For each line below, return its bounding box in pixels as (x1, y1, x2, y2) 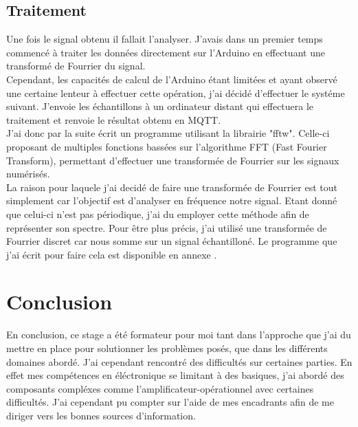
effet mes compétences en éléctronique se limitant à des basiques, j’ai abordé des (6, 368, 344, 382)
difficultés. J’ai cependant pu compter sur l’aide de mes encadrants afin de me (6, 395, 334, 409)
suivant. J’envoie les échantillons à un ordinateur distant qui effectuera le (6, 99, 314, 113)
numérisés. (6, 166, 50, 181)
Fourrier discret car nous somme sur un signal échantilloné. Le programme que (6, 234, 337, 248)
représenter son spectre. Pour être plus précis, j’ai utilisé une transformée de (6, 220, 327, 234)
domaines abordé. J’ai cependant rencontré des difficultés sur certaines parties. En (6, 354, 353, 369)
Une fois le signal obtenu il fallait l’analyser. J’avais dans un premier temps (6, 32, 323, 46)
